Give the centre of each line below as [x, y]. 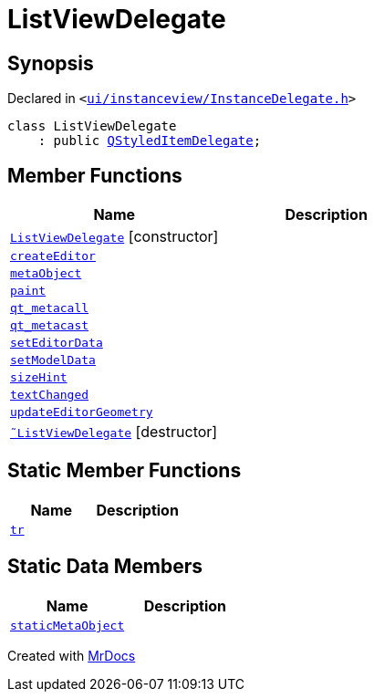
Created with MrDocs [72, 655]
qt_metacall [50, 308]
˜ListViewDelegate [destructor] [114, 432]
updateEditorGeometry [82, 412]
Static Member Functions [125, 471]
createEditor [53, 256]
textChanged [50, 395]
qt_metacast [50, 326]
